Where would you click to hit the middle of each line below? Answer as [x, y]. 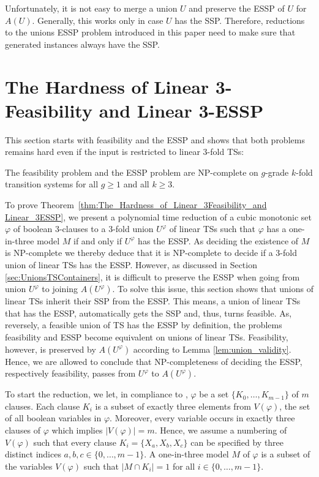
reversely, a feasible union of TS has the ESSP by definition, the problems [144, 325]
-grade [277, 172]
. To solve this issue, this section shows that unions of [213, 289]
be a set [214, 394]
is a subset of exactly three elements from [173, 406]
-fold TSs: [226, 152]
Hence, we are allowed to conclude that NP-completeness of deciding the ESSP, [154, 361]
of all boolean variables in [53, 418]
